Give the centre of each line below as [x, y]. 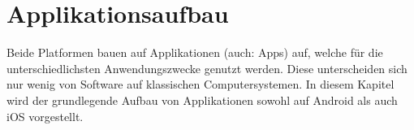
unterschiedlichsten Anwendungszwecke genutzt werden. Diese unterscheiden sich [207, 68]
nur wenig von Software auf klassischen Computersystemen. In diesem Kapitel [201, 84]
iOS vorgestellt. [45, 116]
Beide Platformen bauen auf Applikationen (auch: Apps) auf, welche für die [195, 52]
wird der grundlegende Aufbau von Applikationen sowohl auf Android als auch [202, 100]
